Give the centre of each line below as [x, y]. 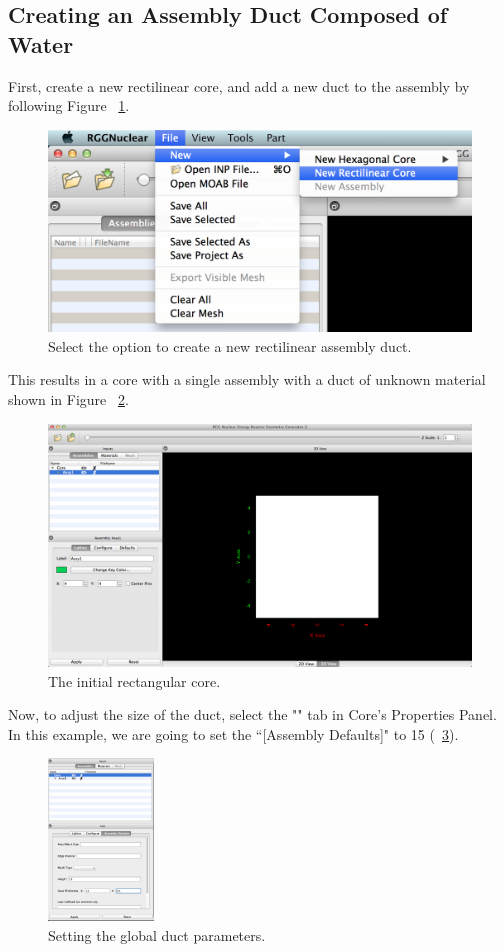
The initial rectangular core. [134, 680]
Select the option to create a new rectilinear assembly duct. [230, 345]
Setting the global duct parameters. [157, 934]
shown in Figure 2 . [68, 399]
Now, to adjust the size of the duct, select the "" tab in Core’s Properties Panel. [252, 714]
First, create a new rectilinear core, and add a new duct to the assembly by [239, 85]
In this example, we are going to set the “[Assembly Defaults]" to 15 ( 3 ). [233, 733]
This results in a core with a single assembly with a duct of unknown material [247, 379]
